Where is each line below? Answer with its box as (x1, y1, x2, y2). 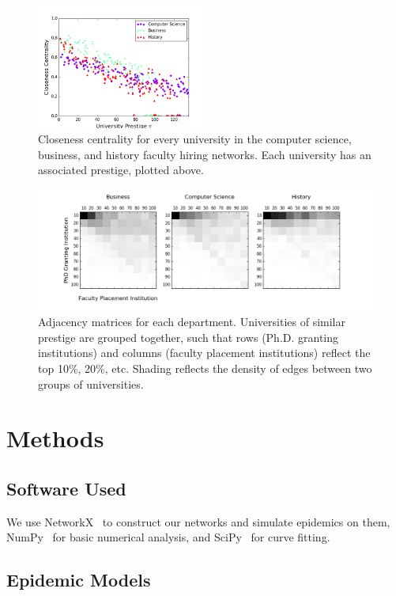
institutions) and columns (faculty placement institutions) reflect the (38, 344, 371, 361)
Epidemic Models (6, 568, 151, 592)
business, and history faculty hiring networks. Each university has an (38, 146, 371, 162)
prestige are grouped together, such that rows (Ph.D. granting (38, 328, 339, 345)
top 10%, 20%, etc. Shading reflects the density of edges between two (38, 359, 372, 376)
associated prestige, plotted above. (38, 161, 204, 178)
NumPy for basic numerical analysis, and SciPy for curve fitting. (6, 529, 330, 545)
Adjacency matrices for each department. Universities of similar (38, 313, 345, 330)
